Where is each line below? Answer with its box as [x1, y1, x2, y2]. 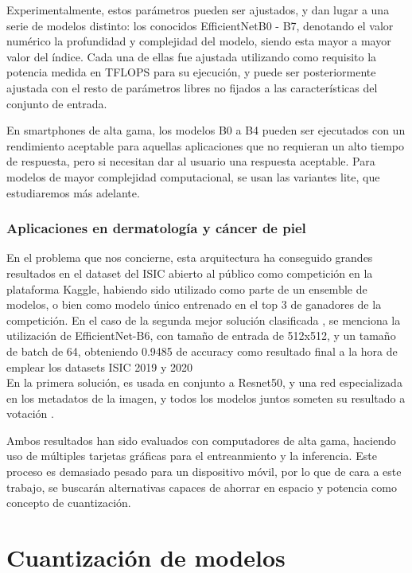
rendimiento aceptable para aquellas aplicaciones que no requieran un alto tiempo [6, 137, 405, 154]
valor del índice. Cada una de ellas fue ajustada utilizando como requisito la [6, 48, 377, 64]
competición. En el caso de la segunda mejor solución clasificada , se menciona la [6, 311, 401, 328]
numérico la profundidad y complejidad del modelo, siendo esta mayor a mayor [6, 33, 391, 49]
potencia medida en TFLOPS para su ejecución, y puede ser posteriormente [6, 64, 376, 80]
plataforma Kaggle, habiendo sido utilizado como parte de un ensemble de [6, 280, 367, 297]
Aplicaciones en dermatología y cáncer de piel [6, 218, 306, 238]
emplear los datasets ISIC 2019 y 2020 [6, 358, 192, 375]
